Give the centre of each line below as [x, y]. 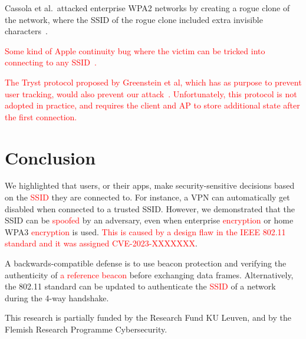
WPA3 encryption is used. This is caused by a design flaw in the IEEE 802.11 [145, 231]
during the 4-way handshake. [57, 297]
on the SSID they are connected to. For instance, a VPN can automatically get [147, 197]
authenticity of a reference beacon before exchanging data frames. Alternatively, [149, 274]
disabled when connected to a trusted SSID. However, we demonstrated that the [150, 208]
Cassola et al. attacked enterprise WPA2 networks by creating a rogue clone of [147, 8]
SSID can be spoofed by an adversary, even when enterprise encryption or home [149, 220]
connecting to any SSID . [51, 62]
